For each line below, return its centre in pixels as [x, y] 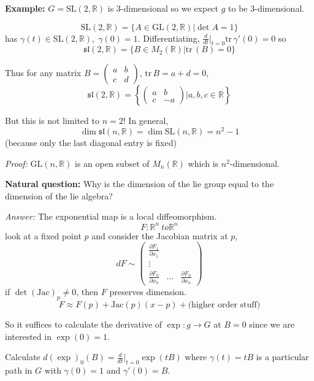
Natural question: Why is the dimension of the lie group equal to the [140, 184]
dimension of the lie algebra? [59, 195]
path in [19, 370]
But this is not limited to [52, 121]
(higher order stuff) [224, 305]
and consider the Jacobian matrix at [160, 235]
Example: [25, 8]
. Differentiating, [169, 38]
